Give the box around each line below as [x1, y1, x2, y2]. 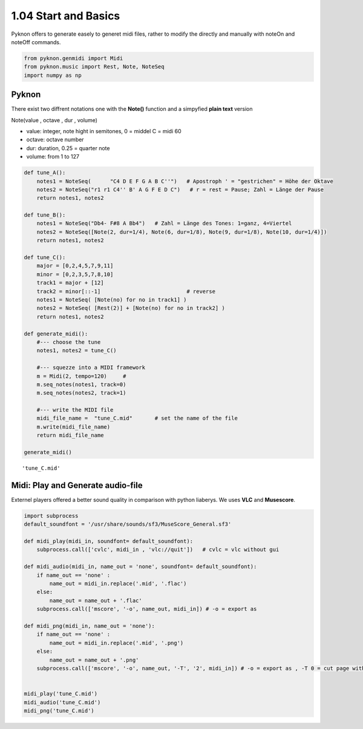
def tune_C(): [24, 254, 66, 261]
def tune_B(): [24, 212, 66, 219]
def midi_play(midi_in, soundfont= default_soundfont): [24, 538, 194, 545]
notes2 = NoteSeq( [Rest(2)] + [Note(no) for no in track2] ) [36, 305, 225, 312]
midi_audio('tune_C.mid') [24, 699, 101, 705]
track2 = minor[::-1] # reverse [36, 288, 216, 295]
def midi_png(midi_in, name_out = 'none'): [24, 622, 155, 629]
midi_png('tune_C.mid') [24, 707, 95, 714]
